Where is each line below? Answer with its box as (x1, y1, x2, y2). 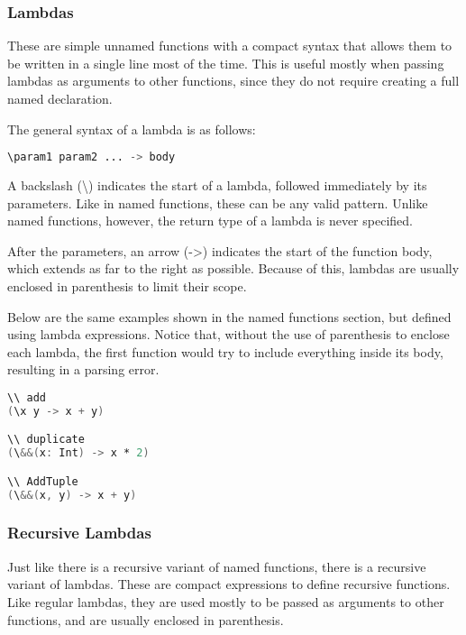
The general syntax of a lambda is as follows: (7, 119, 256, 138)
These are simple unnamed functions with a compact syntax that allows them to (7, 36, 452, 55)
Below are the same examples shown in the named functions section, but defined (7, 307, 452, 326)
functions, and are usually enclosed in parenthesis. (7, 610, 284, 629)
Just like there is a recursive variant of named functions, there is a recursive (7, 557, 426, 575)
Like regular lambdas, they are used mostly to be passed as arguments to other (7, 592, 444, 611)
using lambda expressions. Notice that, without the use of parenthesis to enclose (7, 325, 450, 344)
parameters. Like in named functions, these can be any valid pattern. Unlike (7, 193, 428, 212)
